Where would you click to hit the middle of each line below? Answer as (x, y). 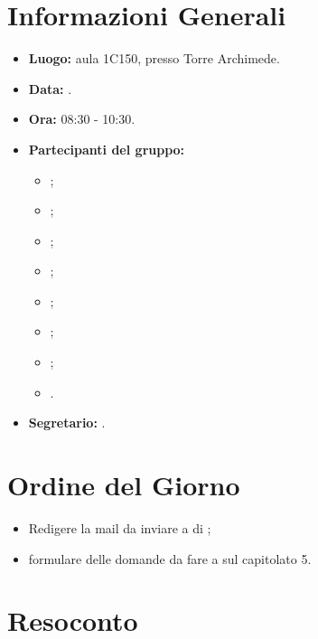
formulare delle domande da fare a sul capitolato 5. (170, 558)
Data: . (50, 88)
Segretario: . (67, 423)
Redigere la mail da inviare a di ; (120, 527)
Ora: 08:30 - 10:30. (82, 119)
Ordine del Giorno (124, 485)
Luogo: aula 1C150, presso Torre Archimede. (154, 58)
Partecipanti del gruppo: (107, 149)
